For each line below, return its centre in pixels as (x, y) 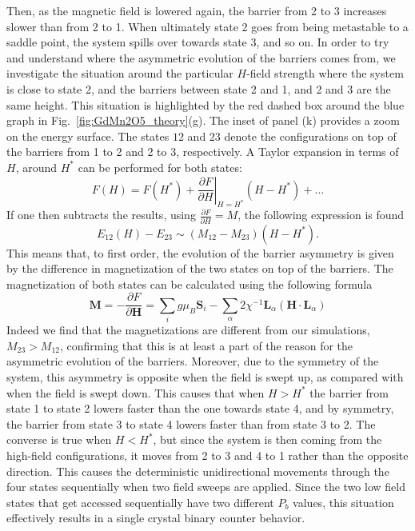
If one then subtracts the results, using (101, 215)
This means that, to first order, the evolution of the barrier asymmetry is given (200, 252)
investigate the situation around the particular (120, 73)
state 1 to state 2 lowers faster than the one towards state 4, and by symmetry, (200, 408)
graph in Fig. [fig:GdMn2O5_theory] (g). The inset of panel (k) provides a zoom (203, 120)
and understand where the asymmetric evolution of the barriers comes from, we (201, 57)
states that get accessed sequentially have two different (140, 502)
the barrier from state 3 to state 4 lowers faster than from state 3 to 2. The (191, 423)
